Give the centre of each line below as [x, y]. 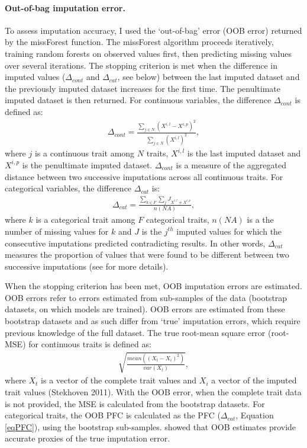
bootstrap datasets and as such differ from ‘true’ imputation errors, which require [153, 321]
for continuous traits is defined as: [90, 344]
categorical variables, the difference [68, 188]
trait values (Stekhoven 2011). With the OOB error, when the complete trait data [153, 392]
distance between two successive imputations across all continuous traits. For [144, 176]
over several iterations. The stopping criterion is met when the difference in [141, 65]
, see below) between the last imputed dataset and [209, 77]
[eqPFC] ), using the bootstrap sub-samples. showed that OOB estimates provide [151, 426]
